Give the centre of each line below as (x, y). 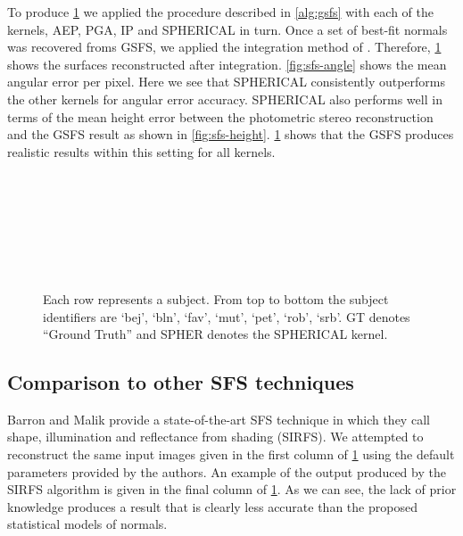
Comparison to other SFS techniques (181, 382)
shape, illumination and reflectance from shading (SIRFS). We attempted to (215, 437)
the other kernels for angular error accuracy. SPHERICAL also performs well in (225, 99)
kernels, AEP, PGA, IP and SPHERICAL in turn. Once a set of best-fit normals (227, 29)
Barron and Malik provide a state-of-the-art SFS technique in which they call (219, 419)
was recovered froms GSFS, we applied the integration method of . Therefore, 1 (224, 47)
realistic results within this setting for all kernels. (141, 151)
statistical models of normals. (87, 524)
